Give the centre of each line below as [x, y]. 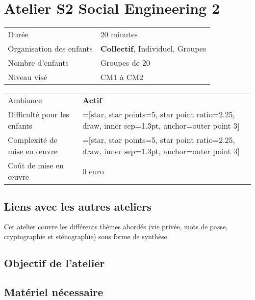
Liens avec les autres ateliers [78, 206]
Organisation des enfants [50, 49]
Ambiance [25, 100]
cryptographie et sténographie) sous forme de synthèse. [87, 236]
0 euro [93, 171]
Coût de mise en [36, 165]
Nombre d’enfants [38, 63]
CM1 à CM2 [122, 77]
